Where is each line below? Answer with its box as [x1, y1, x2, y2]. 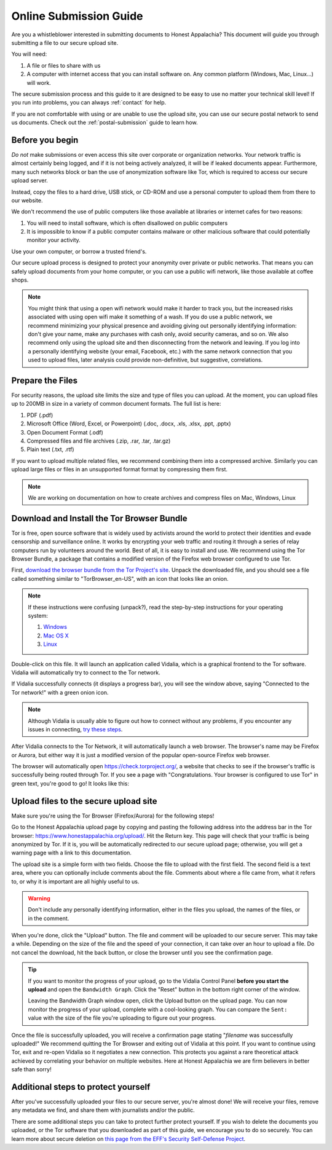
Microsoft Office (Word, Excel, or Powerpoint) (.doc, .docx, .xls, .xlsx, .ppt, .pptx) [26, 420, 231, 427]
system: [28, 612, 49, 620]
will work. [26, 79, 52, 86]
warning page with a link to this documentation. [11, 849, 132, 857]
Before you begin [11, 135, 79, 145]
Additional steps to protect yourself [11, 1082, 151, 1092]
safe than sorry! [11, 1066, 52, 1073]
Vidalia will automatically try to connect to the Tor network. [11, 669, 160, 676]
